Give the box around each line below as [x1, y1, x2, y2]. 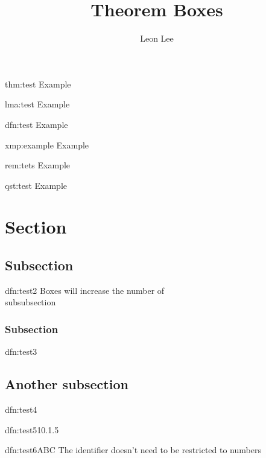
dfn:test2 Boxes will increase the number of [5, 284, 165, 296]
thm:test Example [5, 77, 71, 90]
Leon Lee [140, 32, 174, 45]
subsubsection [5, 296, 56, 308]
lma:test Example [5, 98, 70, 110]
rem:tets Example [5, 159, 71, 171]
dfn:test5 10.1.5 [5, 423, 59, 436]
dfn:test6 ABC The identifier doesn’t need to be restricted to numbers [5, 444, 261, 456]
